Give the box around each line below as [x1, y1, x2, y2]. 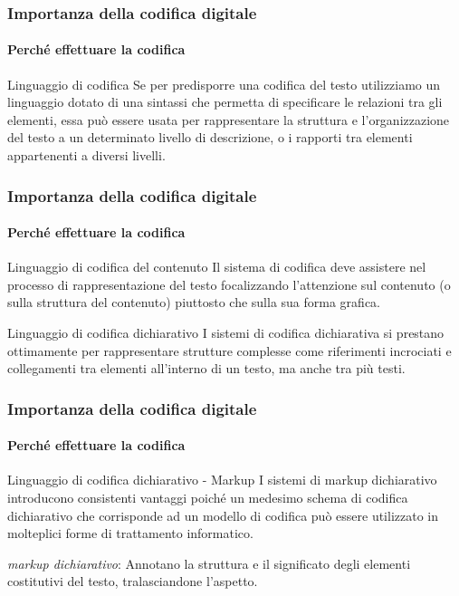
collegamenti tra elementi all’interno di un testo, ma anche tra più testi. [7, 359, 406, 378]
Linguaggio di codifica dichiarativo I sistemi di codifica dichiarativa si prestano [7, 323, 445, 342]
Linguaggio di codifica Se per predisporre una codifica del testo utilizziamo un [7, 74, 441, 93]
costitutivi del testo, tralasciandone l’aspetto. [7, 572, 258, 591]
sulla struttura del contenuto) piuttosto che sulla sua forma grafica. [7, 293, 381, 312]
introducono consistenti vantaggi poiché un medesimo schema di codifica [7, 488, 408, 507]
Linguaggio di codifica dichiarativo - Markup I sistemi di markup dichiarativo [7, 470, 437, 489]
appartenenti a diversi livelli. [7, 146, 166, 165]
